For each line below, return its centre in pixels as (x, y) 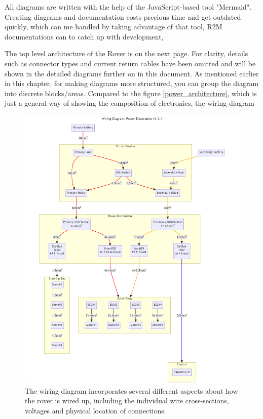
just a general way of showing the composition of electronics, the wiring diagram (129, 103)
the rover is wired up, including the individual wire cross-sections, (127, 401)
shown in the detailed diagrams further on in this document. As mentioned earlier (132, 73)
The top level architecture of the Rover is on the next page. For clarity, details (126, 53)
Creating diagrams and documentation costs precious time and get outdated (123, 16)
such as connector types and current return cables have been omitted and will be (130, 63)
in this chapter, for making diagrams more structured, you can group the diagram (132, 83)
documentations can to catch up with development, (84, 36)
